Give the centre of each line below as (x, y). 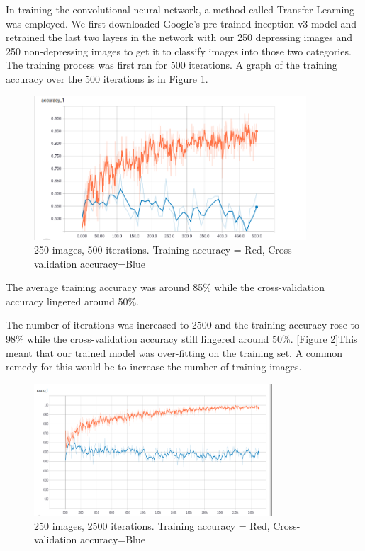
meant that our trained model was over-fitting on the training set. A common (174, 352)
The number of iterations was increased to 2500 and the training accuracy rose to (183, 325)
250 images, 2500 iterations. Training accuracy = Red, (152, 525)
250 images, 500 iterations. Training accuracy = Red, (150, 250)
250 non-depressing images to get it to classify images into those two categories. (179, 51)
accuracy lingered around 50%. (72, 301)
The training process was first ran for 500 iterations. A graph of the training (172, 65)
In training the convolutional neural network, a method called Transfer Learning (180, 9)
